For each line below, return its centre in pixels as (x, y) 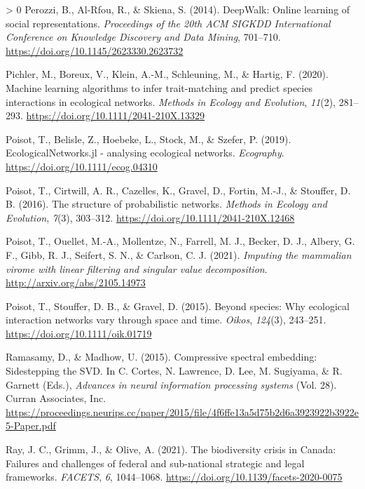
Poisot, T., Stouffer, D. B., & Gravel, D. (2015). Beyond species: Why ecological (178, 306)
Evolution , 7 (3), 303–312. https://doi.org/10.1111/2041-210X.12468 (150, 217)
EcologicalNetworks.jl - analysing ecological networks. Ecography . (145, 153)
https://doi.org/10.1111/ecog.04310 (82, 166)
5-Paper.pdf (31, 426)
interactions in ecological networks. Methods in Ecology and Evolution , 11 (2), (171, 101)
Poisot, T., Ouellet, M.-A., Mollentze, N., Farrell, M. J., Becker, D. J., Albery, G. (180, 241)
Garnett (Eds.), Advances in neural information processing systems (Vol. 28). (171, 384)
